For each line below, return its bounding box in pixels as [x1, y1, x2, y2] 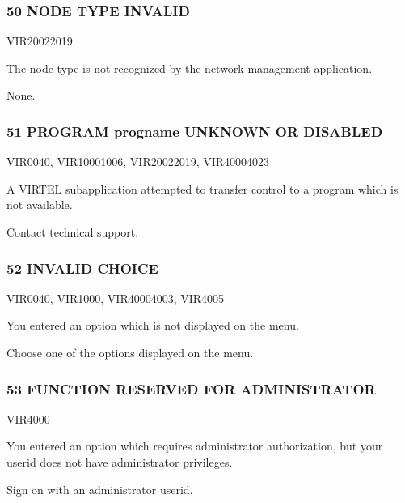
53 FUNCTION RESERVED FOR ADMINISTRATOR [6, 378, 376, 399]
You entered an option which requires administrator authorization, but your [6, 437, 383, 454]
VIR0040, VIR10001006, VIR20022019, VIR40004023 [6, 153, 270, 170]
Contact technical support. [6, 224, 139, 240]
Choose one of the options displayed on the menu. [6, 344, 254, 360]
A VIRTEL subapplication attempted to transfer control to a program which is [6, 180, 399, 197]
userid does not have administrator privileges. [6, 454, 233, 470]
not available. [6, 196, 73, 213]
